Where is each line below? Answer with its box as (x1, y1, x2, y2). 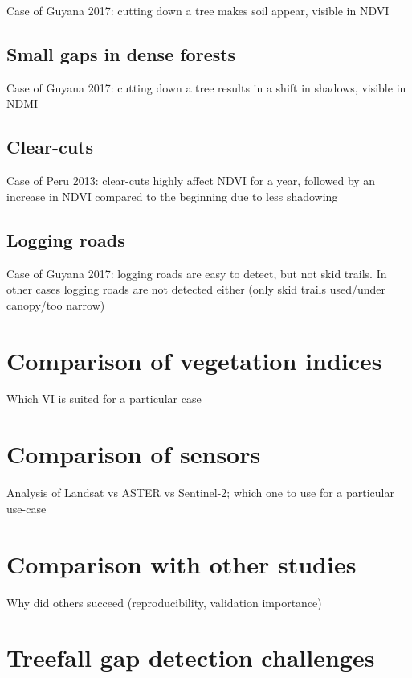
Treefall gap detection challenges (6, 641, 375, 674)
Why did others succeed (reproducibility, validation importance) (6, 594, 322, 610)
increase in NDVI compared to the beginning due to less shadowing (6, 187, 338, 204)
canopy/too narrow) (6, 296, 105, 313)
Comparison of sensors (6, 438, 261, 470)
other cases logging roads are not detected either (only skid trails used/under (6, 281, 386, 298)
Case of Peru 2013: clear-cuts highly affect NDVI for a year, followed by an (6, 172, 376, 189)
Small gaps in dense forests (6, 41, 236, 66)
